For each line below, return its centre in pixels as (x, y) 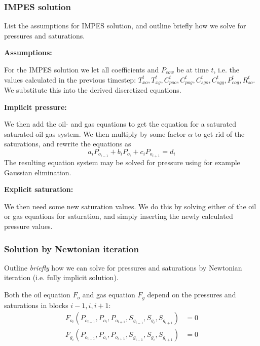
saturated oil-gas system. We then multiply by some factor (95, 133)
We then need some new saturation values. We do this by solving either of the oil (130, 206)
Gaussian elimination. (38, 172)
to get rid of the (220, 133)
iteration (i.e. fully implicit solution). (61, 277)
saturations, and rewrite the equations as (68, 144)
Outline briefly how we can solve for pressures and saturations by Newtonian (123, 267)
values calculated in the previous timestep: (70, 79)
